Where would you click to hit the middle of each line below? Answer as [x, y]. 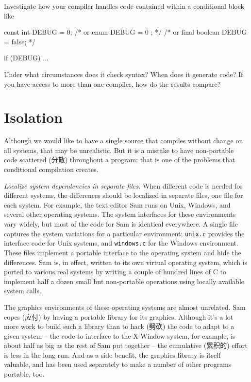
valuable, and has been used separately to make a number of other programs [118, 364]
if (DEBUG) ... [26, 58]
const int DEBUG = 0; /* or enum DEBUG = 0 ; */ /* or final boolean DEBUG [125, 32]
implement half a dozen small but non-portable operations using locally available [124, 281]
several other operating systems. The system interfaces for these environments [120, 214]
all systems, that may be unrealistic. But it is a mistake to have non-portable [119, 150]
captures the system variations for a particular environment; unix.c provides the [124, 233]
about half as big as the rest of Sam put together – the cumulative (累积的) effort [126, 345]
